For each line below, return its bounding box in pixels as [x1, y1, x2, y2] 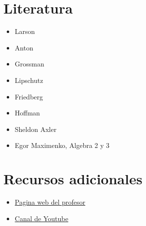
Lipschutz [14, 75, 43, 85]
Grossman [14, 59, 44, 69]
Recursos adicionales [3, 169, 143, 189]
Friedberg [14, 91, 43, 101]
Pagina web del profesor [14, 197, 85, 207]
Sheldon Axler [14, 124, 57, 134]
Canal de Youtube [14, 213, 68, 223]
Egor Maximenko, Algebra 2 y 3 [14, 140, 110, 150]
